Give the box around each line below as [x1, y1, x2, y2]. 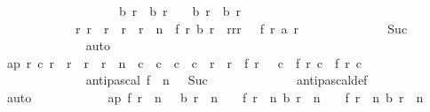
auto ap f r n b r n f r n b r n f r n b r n [6, 87, 424, 106]
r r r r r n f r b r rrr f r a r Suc [75, 19, 408, 37]
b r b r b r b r [118, 2, 242, 19]
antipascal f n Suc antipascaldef [85, 71, 368, 89]
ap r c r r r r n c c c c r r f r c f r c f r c [6, 53, 362, 71]
